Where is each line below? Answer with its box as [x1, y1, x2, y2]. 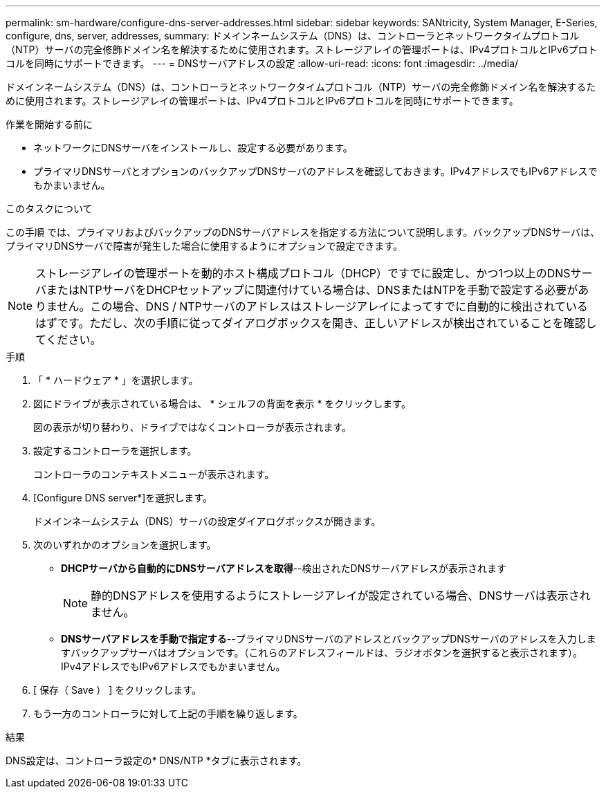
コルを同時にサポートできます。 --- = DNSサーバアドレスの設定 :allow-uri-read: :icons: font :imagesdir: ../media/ [6, 57, 519, 69]
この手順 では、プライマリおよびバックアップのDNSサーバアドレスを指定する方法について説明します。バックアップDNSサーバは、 [6, 226, 600, 238]
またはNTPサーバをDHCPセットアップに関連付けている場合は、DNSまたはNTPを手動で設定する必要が [46, 283, 578, 297]
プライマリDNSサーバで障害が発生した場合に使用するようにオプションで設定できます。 [6, 240, 403, 252]
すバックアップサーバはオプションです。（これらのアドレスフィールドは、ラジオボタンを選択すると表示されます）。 [61, 647, 582, 658]
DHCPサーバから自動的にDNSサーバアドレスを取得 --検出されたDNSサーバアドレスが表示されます [61, 562, 507, 574]
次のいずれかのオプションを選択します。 [33, 539, 217, 551]
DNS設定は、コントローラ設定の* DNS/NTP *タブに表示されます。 [6, 755, 307, 766]
